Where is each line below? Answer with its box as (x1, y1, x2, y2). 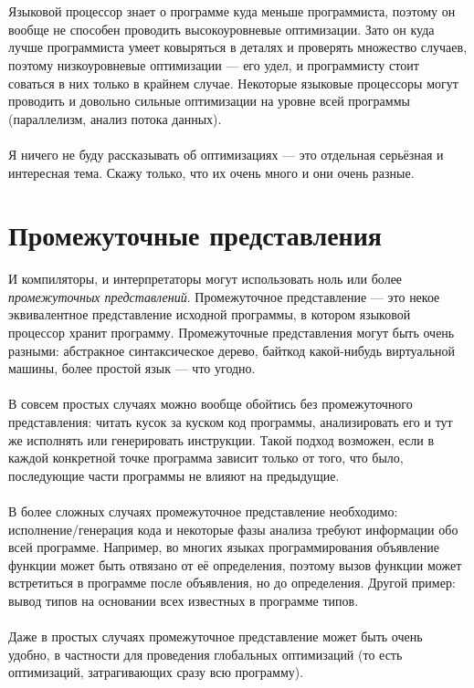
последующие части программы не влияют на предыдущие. (8, 465, 340, 485)
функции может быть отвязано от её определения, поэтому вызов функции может (8, 555, 462, 574)
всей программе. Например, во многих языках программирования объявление (8, 537, 439, 557)
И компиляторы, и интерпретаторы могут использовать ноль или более (8, 269, 403, 288)
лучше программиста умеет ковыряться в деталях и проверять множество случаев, (8, 37, 468, 57)
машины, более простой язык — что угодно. (8, 359, 256, 378)
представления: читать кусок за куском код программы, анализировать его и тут (8, 412, 453, 431)
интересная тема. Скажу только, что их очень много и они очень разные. (8, 162, 415, 182)
